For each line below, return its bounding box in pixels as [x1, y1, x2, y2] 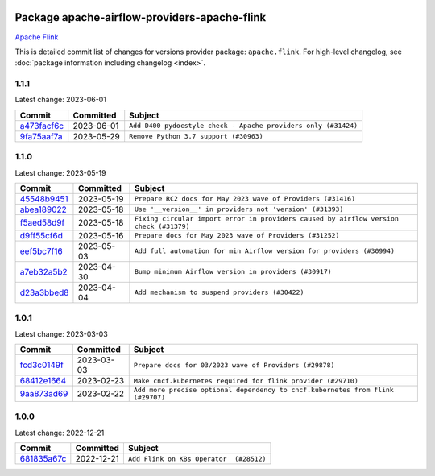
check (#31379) [134, 221, 190, 230]
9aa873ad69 [19, 388, 68, 399]
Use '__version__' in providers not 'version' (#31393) [134, 205, 344, 213]
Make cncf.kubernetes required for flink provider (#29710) [133, 376, 358, 385]
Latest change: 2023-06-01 [14, 95, 106, 105]
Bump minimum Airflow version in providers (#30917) [134, 267, 332, 276]
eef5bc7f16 [19, 246, 64, 257]
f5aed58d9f [19, 217, 65, 228]
